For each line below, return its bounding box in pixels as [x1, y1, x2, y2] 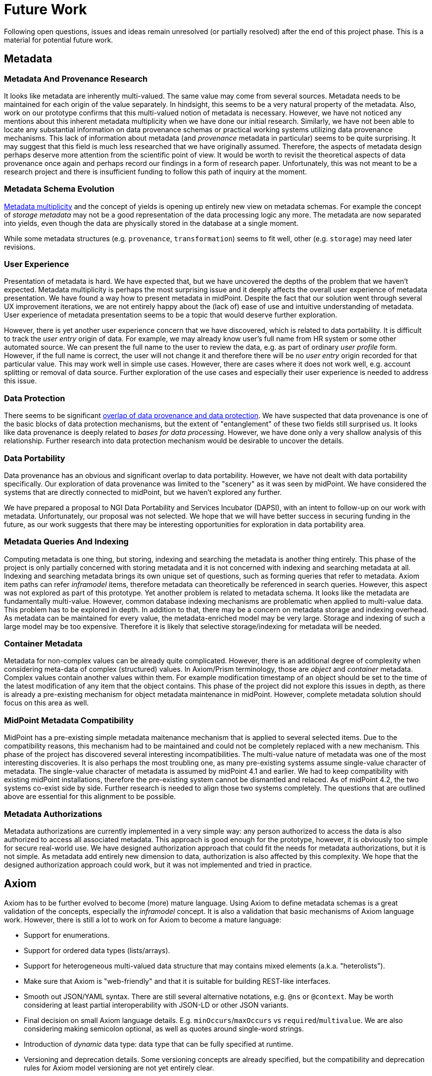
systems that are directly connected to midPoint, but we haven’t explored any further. [4, 487, 282, 496]
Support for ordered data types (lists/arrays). [24, 946, 170, 955]
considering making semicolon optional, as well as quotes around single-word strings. [24, 1024, 304, 1033]
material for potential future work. [4, 35, 113, 44]
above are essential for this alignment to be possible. [4, 792, 176, 801]
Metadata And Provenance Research [4, 73, 148, 84]
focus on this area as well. [4, 699, 89, 707]
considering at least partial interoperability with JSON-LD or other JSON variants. [24, 1000, 288, 1009]
